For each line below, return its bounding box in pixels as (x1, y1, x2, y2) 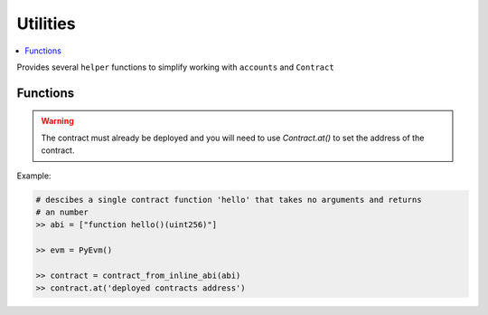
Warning (41, 116, 74, 127)
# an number (35, 206, 89, 217)
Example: (16, 170, 52, 181)
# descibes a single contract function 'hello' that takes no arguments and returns (35, 195, 422, 205)
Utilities (16, 14, 76, 33)
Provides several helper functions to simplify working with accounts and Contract (16, 62, 334, 72)
